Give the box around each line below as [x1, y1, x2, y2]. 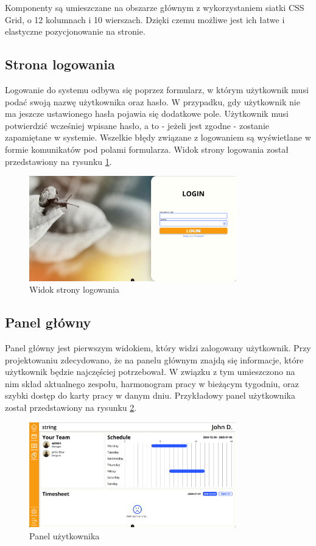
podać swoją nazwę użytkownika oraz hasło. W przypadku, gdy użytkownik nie [5, 95, 300, 108]
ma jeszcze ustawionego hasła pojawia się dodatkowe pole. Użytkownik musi [5, 107, 289, 120]
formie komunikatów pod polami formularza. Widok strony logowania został [5, 142, 289, 155]
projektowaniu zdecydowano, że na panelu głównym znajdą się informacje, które [5, 353, 304, 366]
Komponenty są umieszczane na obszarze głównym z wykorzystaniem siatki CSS [5, 1, 304, 13]
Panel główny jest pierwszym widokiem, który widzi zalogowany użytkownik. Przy [5, 341, 311, 354]
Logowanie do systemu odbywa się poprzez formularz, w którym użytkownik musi [5, 83, 309, 96]
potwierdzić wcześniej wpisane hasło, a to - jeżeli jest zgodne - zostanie [5, 119, 269, 131]
